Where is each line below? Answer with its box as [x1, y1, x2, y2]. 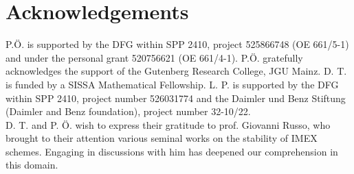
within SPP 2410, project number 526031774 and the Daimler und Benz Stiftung [5, 90, 346, 105]
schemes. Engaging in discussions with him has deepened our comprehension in [5, 144, 338, 158]
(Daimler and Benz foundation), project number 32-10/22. [5, 104, 251, 119]
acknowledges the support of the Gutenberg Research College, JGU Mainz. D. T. [5, 64, 347, 78]
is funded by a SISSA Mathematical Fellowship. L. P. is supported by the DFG [5, 77, 339, 91]
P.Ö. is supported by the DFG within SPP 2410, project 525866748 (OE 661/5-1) [5, 37, 349, 51]
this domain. [5, 158, 58, 172]
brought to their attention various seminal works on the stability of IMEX [5, 131, 318, 145]
